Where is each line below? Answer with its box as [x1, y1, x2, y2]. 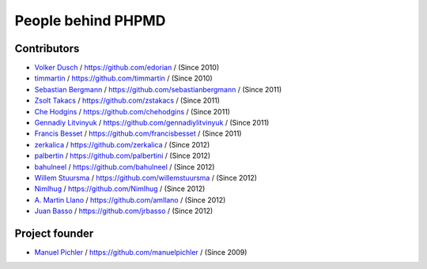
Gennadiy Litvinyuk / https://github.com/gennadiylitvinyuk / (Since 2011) [34, 118, 270, 128]
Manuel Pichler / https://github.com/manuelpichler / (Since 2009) [34, 248, 248, 257]
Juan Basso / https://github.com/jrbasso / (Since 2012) [34, 206, 213, 216]
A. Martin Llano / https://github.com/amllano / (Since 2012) [34, 195, 226, 204]
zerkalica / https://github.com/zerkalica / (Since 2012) [34, 140, 210, 149]
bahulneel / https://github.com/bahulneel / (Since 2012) [34, 162, 215, 171]
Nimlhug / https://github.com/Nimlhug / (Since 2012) [34, 184, 206, 193]
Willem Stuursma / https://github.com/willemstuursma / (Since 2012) [34, 173, 257, 182]
